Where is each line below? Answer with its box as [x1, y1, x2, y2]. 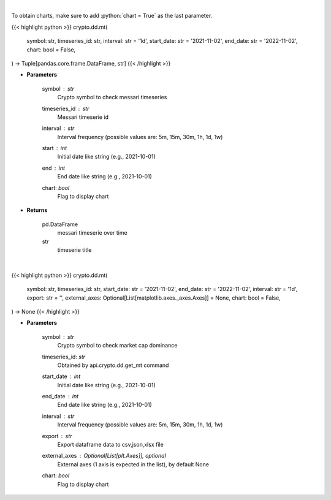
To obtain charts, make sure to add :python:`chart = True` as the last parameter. [11, 12, 213, 20]
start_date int [42, 373, 81, 380]
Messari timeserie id [57, 113, 108, 121]
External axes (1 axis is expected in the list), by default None [57, 460, 210, 468]
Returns [26, 206, 48, 214]
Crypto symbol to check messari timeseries [57, 94, 167, 101]
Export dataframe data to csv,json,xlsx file [57, 441, 164, 449]
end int [42, 164, 66, 172]
